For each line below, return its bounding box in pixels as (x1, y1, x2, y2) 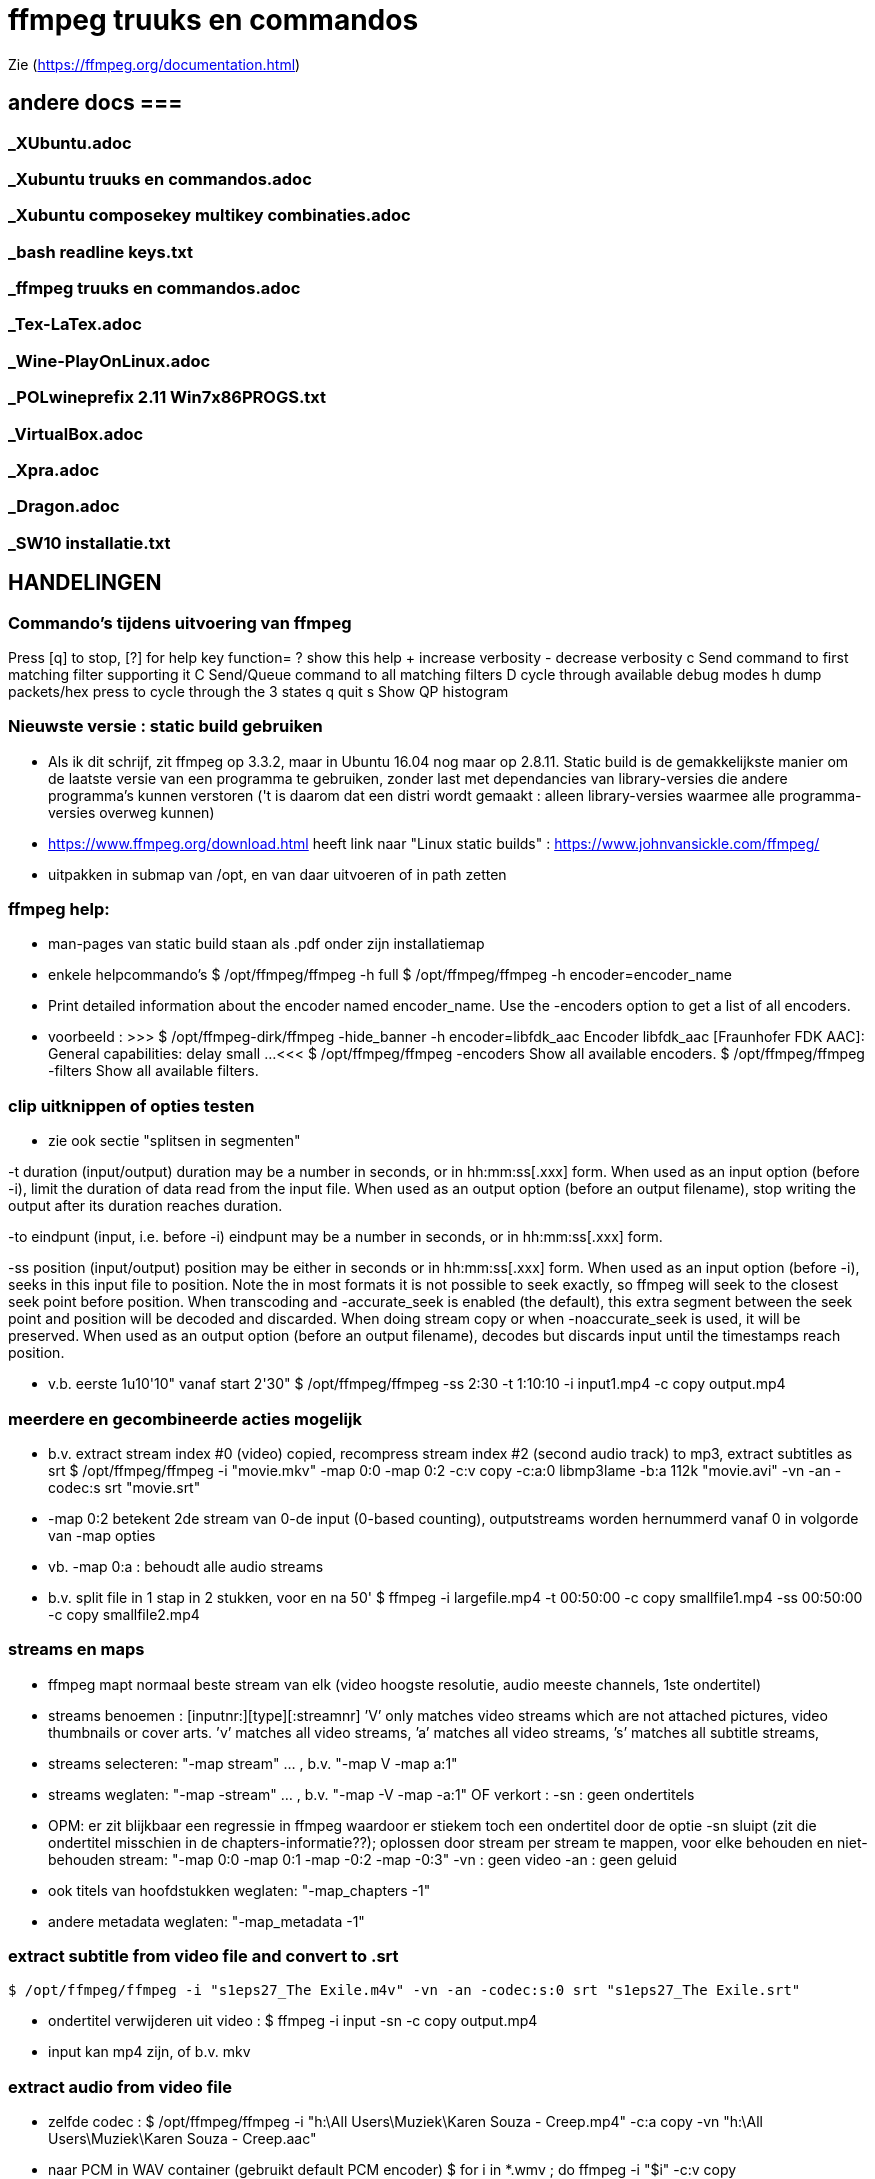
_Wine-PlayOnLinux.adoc (8, 350, 211, 371)
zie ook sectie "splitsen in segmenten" (48, 1132, 301, 1150)
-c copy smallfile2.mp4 (48, 1605, 200, 1623)
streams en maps (8, 1639, 145, 1660)
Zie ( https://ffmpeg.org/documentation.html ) (8, 55, 301, 73)
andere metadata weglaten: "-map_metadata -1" (48, 1912, 365, 1930)
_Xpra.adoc (8, 459, 100, 480)
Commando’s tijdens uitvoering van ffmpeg (8, 612, 352, 633)
